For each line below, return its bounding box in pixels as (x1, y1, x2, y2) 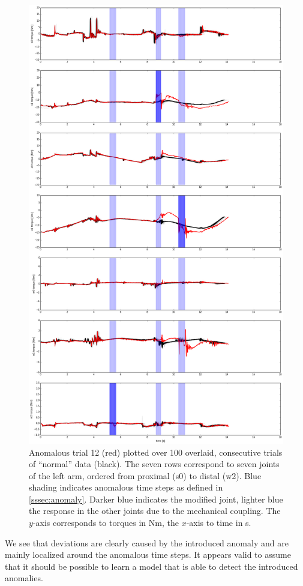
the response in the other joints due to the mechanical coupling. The (29, 504, 281, 517)
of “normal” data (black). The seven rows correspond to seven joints (29, 458, 280, 470)
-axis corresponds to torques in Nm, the (32, 516, 179, 529)
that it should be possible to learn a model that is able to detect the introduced (5, 560, 298, 572)
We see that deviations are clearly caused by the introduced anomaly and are (5, 536, 289, 549)
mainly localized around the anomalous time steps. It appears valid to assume (5, 548, 291, 561)
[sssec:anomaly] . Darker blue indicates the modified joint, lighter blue (29, 492, 283, 505)
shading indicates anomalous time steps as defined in (29, 481, 223, 494)
